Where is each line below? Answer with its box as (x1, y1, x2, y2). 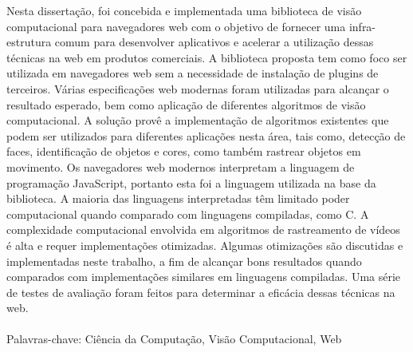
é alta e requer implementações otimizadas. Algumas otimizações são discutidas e (6, 236, 403, 253)
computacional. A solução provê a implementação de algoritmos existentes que (6, 112, 389, 129)
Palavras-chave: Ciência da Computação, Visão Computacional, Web (6, 330, 342, 347)
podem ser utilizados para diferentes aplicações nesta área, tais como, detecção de (6, 127, 406, 144)
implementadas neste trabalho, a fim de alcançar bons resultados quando (6, 252, 362, 269)
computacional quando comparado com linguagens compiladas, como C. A (6, 205, 369, 222)
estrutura (6, 34, 52, 50)
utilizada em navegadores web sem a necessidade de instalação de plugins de (6, 65, 379, 81)
